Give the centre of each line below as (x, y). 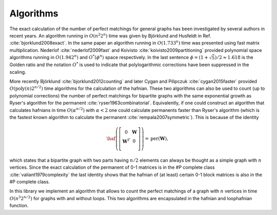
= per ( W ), (157, 139)
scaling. (18, 72)
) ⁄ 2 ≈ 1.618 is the (234, 57)
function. (19, 206)
